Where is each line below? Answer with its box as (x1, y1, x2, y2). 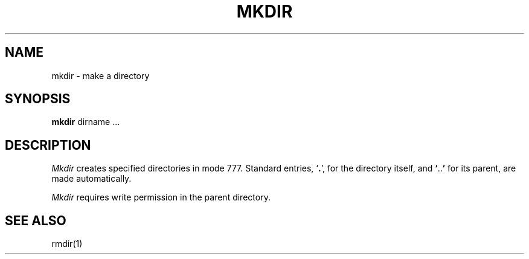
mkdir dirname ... (51, 117, 120, 127)
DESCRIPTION (5, 137, 91, 153)
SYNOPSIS (5, 91, 71, 107)
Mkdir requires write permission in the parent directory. (51, 192, 271, 203)
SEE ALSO (5, 213, 66, 228)
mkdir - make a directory (51, 70, 150, 81)
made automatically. (51, 173, 132, 184)
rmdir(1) (51, 238, 83, 249)
